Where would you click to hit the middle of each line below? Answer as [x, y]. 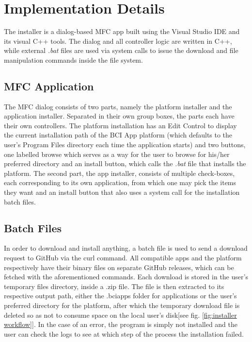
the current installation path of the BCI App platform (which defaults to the [118, 135]
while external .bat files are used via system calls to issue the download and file [121, 50]
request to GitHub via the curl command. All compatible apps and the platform [123, 258]
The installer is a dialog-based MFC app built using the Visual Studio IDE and [122, 31]
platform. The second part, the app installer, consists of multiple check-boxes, [119, 173]
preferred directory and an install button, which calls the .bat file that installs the [125, 163]
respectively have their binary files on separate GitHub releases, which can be [119, 267]
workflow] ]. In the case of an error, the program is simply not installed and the [121, 324]
